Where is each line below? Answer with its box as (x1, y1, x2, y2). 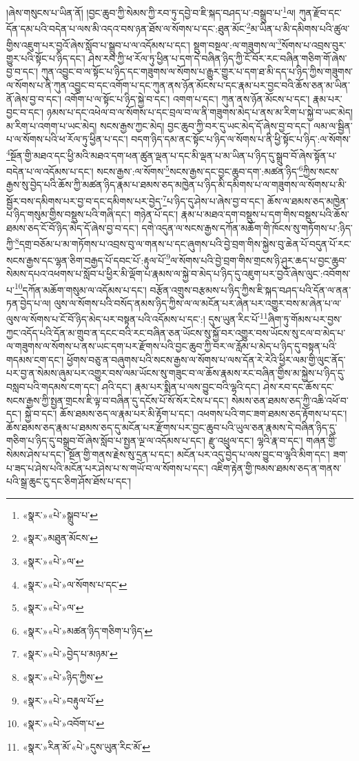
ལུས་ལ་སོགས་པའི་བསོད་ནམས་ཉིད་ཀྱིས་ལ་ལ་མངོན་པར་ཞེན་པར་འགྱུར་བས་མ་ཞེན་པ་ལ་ (54, 295, 342, 310)
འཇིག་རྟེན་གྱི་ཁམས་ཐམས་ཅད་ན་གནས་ (211, 460, 342, 475)
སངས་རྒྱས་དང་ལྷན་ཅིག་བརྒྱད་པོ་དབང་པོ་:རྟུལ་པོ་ (6, 253, 167, 267)
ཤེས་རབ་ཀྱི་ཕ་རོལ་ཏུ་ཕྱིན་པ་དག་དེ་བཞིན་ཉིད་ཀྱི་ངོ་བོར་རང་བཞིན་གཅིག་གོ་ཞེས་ (88, 50, 347, 65)
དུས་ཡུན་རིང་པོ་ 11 (208, 310, 268, 326)
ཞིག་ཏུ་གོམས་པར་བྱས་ (267, 312, 342, 326)
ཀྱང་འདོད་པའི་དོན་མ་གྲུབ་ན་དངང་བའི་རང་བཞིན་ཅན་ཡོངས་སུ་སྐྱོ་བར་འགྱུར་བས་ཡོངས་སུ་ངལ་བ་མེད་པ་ (6, 325, 346, 339)
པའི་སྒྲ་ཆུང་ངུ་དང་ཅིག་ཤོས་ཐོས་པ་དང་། (6, 474, 132, 488)
